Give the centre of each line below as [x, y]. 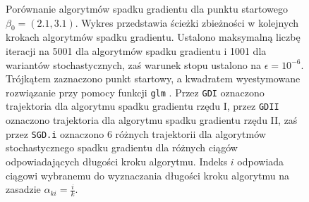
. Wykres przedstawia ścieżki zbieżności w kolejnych [187, 22]
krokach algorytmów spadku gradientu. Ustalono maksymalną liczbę [153, 37]
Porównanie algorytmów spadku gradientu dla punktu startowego [147, 8]
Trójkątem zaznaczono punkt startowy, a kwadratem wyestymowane [153, 78]
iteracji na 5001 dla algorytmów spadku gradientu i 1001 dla [136, 50]
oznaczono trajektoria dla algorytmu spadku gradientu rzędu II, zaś [152, 120]
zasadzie [23, 189]
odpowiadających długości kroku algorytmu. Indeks [117, 161]
